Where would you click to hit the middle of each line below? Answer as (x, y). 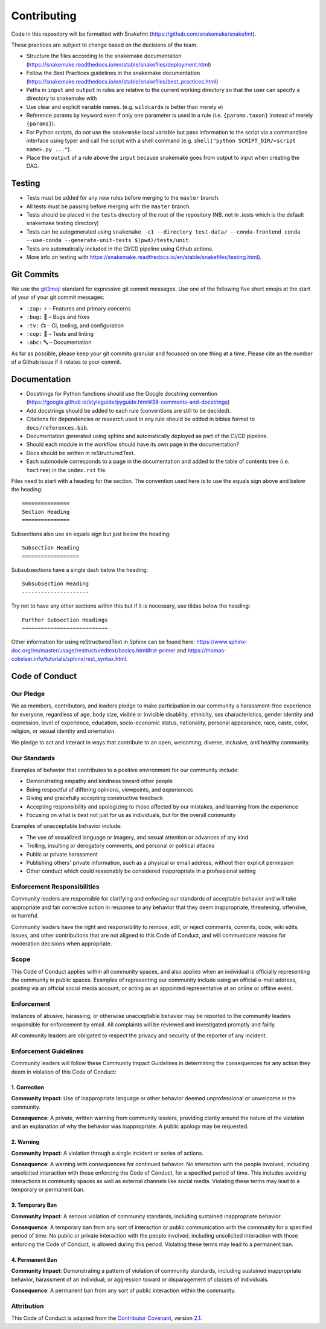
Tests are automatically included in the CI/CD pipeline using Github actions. (120, 249)
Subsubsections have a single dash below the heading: (80, 570)
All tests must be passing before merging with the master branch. (109, 206)
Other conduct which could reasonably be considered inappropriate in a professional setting (141, 871)
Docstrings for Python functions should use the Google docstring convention (122, 393)
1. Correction (28, 1087)
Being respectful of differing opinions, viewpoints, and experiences (110, 789)
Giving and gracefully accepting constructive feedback (94, 798)
